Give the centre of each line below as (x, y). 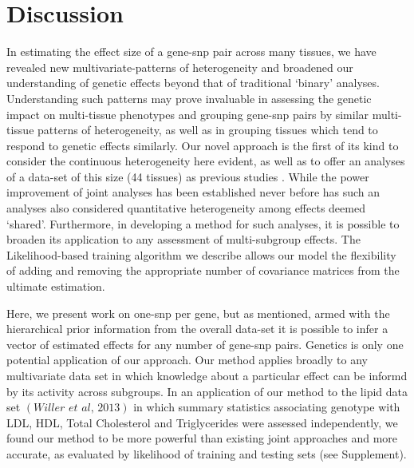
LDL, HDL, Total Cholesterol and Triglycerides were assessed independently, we (202, 422)
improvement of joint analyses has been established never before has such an (193, 192)
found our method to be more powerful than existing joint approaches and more (202, 438)
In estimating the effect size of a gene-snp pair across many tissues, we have (191, 52)
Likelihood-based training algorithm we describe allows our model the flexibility (201, 254)
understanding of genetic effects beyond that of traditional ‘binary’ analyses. (193, 83)
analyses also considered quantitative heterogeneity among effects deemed (186, 208)
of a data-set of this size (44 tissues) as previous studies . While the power (188, 176)
